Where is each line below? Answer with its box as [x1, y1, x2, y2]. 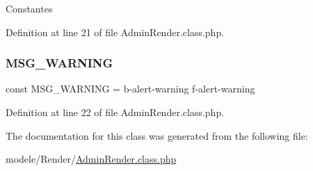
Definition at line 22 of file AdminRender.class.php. [6, 105, 225, 119]
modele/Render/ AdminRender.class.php [6, 152, 177, 166]
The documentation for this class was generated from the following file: [6, 128, 308, 142]
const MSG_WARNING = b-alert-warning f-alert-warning [6, 81, 255, 96]
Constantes [6, 1, 53, 15]
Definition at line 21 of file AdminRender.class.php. [6, 24, 225, 39]
